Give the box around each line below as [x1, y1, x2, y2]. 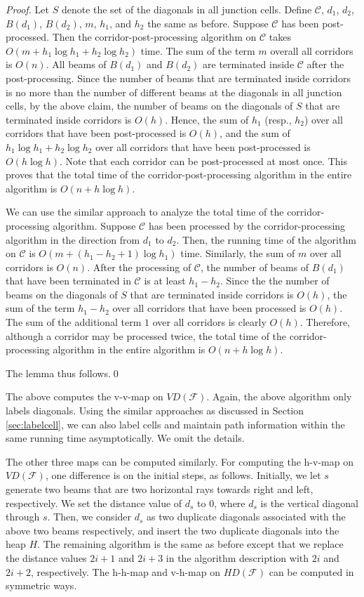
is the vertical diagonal [260, 495, 358, 510]
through [6, 509, 40, 524]
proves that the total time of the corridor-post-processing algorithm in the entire [6, 167, 352, 182]
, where [214, 495, 245, 510]
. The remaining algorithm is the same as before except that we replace [37, 537, 344, 551]
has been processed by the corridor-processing [148, 218, 346, 232]
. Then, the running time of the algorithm [176, 232, 356, 247]
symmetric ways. [6, 578, 77, 593]
